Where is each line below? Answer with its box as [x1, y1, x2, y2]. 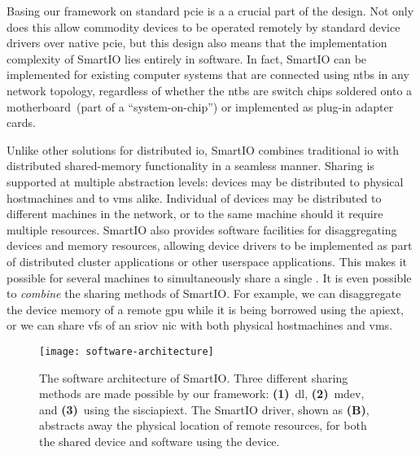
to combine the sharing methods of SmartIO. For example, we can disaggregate [7, 285, 401, 302]
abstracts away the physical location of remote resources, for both [39, 417, 367, 434]
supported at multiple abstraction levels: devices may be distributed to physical [7, 173, 404, 190]
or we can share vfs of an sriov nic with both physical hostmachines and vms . [7, 317, 393, 334]
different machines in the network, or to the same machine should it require [7, 205, 383, 222]
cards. [7, 114, 36, 131]
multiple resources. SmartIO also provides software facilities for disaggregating [7, 221, 397, 238]
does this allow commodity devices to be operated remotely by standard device [7, 18, 400, 35]
